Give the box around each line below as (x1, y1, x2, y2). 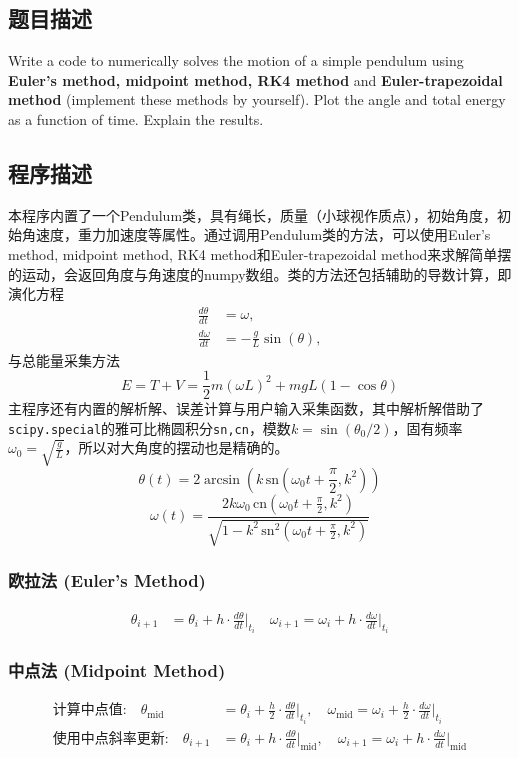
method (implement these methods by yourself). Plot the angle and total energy (8, 89, 506, 110)
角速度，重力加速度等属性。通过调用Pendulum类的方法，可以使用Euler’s (21, 224, 491, 245)
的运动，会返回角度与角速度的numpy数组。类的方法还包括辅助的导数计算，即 (8, 263, 512, 284)
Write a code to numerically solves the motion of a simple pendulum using (8, 50, 464, 71)
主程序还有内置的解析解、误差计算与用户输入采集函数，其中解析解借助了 (8, 398, 484, 419)
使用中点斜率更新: (52, 731, 169, 746)
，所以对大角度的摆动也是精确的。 (64, 437, 289, 458)
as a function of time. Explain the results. (8, 108, 264, 129)
